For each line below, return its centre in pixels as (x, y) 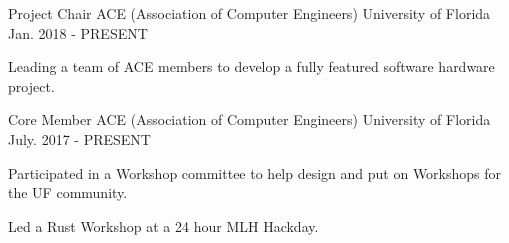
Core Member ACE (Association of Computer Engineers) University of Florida (249, 119)
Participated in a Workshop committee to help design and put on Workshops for (255, 172)
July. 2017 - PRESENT (79, 138)
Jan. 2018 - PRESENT (78, 32)
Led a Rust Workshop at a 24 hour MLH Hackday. (163, 225)
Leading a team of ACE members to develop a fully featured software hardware (251, 66)
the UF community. (68, 192)
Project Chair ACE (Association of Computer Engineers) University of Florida (249, 13)
